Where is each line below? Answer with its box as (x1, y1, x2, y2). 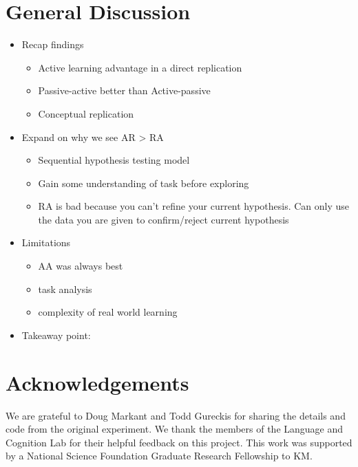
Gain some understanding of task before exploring (38, 175, 249, 190)
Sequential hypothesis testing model (38, 153, 190, 167)
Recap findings (21, 37, 84, 52)
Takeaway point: (21, 327, 91, 342)
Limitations (21, 235, 71, 250)
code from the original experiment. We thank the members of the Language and (6, 422, 344, 436)
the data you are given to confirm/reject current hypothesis (38, 212, 289, 226)
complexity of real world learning (38, 305, 178, 319)
